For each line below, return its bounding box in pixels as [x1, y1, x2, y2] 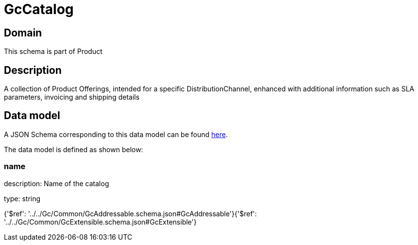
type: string [4, 194, 41, 203]
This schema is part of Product [4, 47, 103, 56]
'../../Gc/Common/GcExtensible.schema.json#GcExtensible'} [4, 217, 197, 226]
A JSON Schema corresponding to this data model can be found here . [4, 130, 228, 139]
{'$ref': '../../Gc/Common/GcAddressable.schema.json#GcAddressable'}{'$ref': [4, 209, 257, 218]
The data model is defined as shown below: [4, 145, 143, 154]
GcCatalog [4, 1, 74, 17]
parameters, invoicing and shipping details [4, 93, 139, 102]
